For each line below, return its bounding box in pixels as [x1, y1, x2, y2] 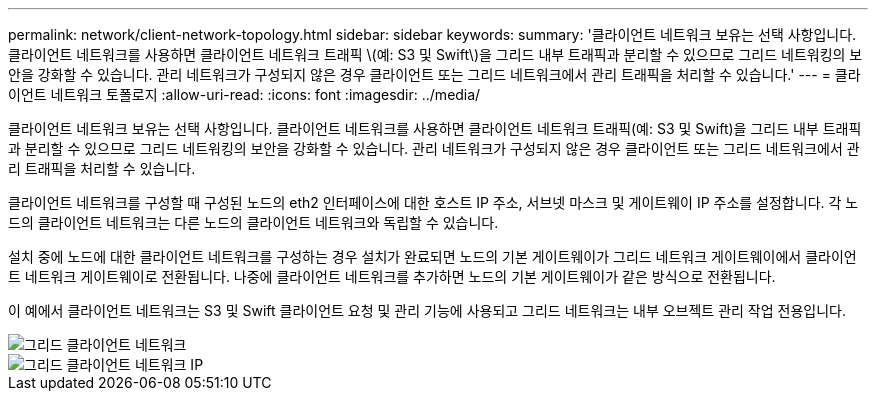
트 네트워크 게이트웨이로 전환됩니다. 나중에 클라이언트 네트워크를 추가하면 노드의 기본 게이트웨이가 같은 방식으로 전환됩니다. [8, 268, 776, 285]
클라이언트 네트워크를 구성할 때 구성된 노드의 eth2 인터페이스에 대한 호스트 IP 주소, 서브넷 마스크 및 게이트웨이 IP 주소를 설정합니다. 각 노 [8, 194, 859, 211]
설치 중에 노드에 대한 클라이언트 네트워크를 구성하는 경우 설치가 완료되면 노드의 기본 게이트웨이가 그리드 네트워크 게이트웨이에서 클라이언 [8, 248, 857, 265]
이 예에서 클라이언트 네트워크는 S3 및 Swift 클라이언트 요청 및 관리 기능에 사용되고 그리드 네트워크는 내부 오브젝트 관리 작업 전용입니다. [8, 302, 846, 319]
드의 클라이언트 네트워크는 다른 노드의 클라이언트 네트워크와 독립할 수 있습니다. [8, 214, 499, 231]
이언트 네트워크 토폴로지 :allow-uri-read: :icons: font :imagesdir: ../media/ [8, 86, 481, 103]
